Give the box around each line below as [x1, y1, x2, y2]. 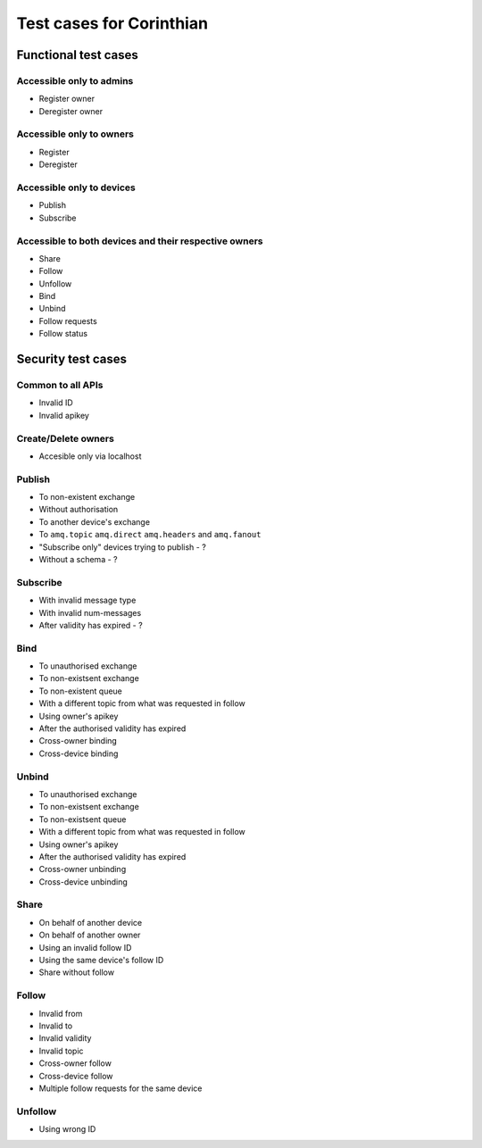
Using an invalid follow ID [38, 942, 132, 953]
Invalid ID [38, 397, 73, 408]
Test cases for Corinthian [16, 13, 209, 33]
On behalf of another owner [38, 929, 141, 941]
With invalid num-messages [38, 607, 142, 618]
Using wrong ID [38, 1124, 96, 1135]
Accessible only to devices [16, 181, 136, 194]
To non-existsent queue [38, 813, 127, 825]
